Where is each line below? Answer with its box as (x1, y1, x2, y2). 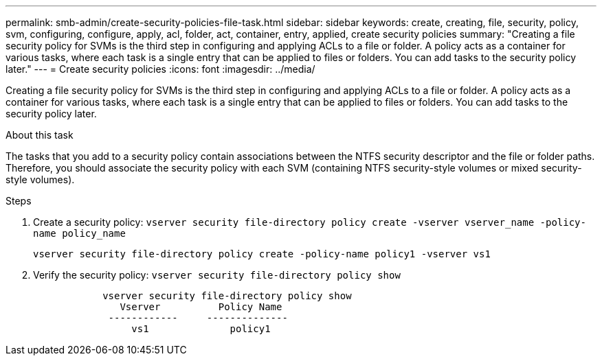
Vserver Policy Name (120, 301, 282, 312)
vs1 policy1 (131, 323, 271, 334)
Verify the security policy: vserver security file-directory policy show (33, 269, 401, 281)
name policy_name (33, 228, 126, 239)
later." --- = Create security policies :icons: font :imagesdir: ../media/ (5, 63, 315, 75)
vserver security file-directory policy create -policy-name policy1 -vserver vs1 (33, 248, 491, 259)
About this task (5, 129, 74, 141)
